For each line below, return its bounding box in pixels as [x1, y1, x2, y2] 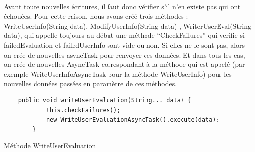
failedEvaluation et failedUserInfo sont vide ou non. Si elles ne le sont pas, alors [4, 39, 245, 50]
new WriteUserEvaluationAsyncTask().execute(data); [46, 116, 219, 123]
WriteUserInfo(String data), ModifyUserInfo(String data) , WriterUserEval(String [4, 20, 252, 30]
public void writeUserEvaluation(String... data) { [18, 96, 191, 104]
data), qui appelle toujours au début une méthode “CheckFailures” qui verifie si [4, 30, 245, 40]
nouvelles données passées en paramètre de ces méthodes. [4, 78, 177, 89]
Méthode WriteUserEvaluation [4, 140, 96, 151]
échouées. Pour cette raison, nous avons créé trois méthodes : [4, 11, 188, 21]
